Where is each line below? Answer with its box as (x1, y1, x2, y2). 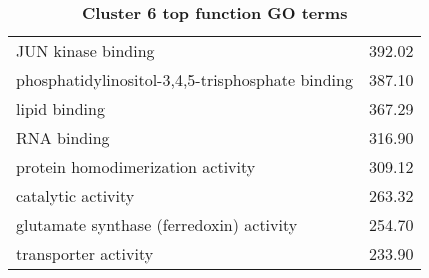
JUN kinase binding (16, 39, 155, 62)
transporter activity (16, 242, 154, 265)
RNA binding (16, 126, 110, 149)
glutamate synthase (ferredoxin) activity (16, 213, 298, 236)
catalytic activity (16, 184, 135, 207)
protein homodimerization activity (16, 155, 256, 178)
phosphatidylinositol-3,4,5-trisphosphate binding (16, 68, 353, 91)
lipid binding (16, 97, 105, 120)
